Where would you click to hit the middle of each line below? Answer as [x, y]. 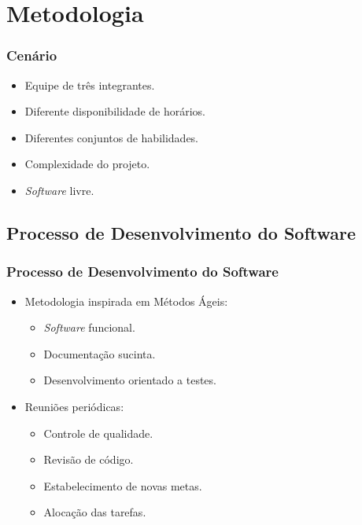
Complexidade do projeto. [87, 164]
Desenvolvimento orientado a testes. [130, 380]
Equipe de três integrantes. [90, 84]
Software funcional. [89, 327]
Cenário [32, 55]
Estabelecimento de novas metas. [123, 485]
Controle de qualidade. [98, 433]
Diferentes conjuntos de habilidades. [112, 137]
